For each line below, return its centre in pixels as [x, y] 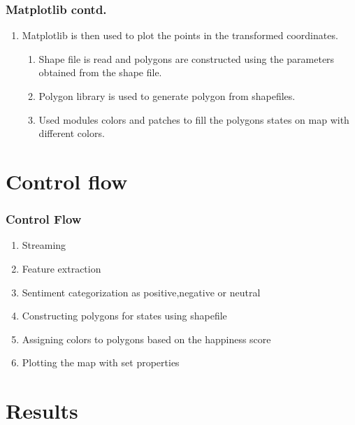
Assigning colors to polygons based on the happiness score [146, 339]
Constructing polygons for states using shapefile [124, 316]
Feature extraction [61, 268]
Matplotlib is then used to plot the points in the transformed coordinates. [180, 35]
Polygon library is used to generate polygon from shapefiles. [167, 96]
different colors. [72, 133]
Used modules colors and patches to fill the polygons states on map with [194, 119]
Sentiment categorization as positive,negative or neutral [141, 292]
